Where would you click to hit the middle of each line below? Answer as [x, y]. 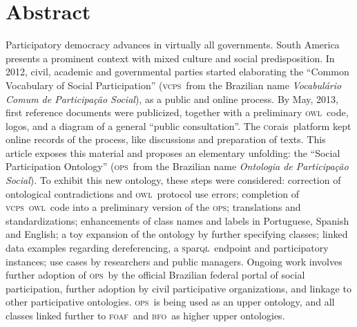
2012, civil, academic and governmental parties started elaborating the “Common [177, 72]
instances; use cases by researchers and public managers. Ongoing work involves [174, 261]
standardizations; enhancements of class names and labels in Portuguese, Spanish [177, 220]
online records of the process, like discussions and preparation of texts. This [166, 139]
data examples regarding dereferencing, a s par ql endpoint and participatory [167, 248]
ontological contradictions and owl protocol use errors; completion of [153, 193]
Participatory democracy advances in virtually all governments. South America [173, 45]
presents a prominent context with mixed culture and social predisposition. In [170, 58]
